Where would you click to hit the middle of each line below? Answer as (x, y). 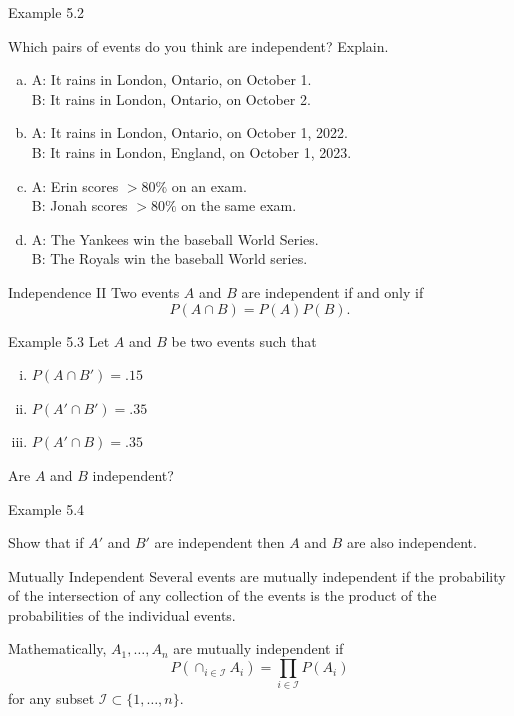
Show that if (46, 542)
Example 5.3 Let (59, 340)
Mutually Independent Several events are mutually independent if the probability (257, 575)
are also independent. (411, 542)
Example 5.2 (46, 12)
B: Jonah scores (79, 205)
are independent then (219, 542)
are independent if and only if (332, 291)
